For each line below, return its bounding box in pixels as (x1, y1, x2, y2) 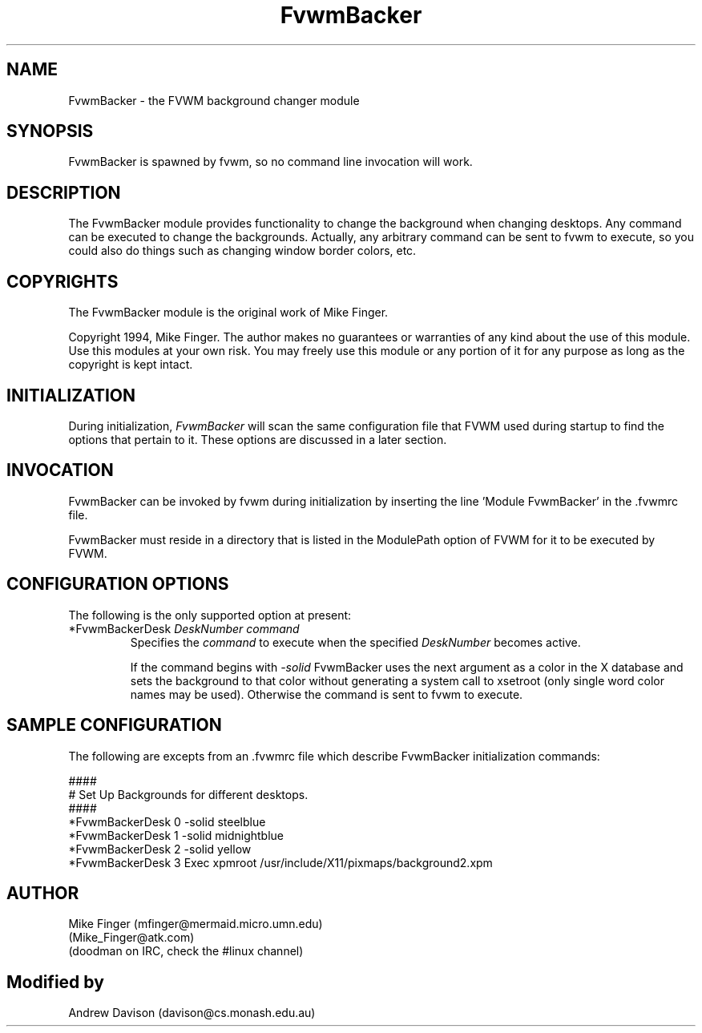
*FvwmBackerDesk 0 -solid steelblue (68, 814, 266, 829)
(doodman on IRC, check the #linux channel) (68, 944, 304, 958)
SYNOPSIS (6, 121, 94, 142)
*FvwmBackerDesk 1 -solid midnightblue (68, 828, 284, 842)
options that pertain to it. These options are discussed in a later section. (68, 432, 447, 446)
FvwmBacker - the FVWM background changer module (68, 93, 360, 107)
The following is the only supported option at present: (68, 607, 352, 622)
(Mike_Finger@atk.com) (68, 930, 195, 945)
